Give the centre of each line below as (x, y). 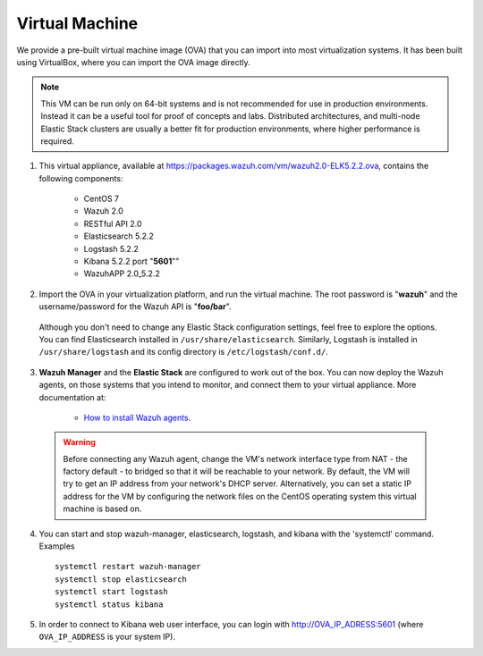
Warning (79, 442)
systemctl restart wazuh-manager (128, 567)
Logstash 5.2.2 (111, 248)
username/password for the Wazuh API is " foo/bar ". (135, 307)
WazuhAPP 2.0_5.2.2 (122, 273)
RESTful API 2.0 (113, 223)
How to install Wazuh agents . (137, 417)
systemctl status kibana (109, 604)
